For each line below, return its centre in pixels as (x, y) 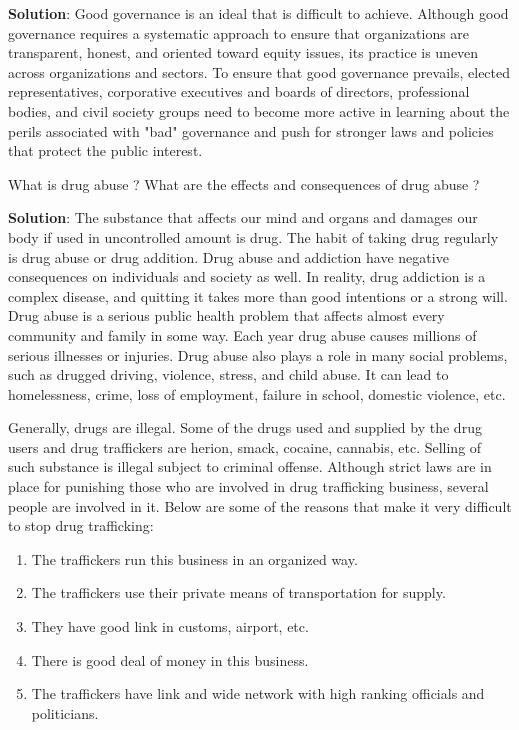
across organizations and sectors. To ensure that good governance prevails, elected (259, 71)
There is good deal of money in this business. (170, 659)
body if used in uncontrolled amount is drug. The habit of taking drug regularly (253, 236)
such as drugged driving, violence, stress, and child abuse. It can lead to (228, 374)
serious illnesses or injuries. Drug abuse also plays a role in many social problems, (258, 354)
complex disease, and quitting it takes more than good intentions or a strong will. (258, 295)
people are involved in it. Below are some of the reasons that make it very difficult (260, 505)
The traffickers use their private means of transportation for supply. (238, 592)
